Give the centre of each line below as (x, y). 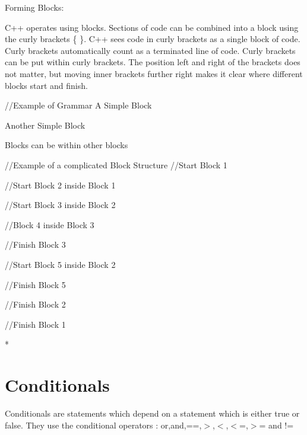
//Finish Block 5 (35, 284)
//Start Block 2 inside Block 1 (60, 185)
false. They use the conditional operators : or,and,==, (103, 425)
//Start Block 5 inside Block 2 (60, 264)
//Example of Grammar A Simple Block (78, 105)
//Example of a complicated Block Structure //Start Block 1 (116, 164)
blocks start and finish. (46, 85)
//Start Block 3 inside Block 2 (60, 205)
